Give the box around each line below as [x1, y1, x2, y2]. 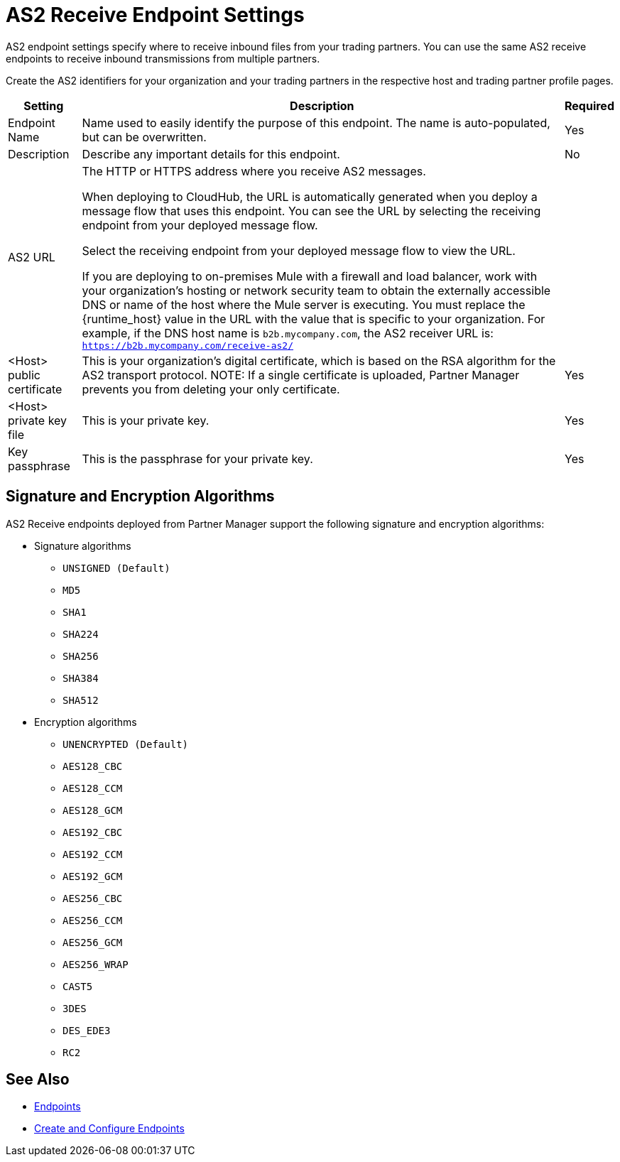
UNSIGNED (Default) [62, 562, 170, 574]
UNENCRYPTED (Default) [62, 738, 189, 750]
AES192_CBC [62, 826, 123, 838]
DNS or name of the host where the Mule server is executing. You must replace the [82, 297, 526, 312]
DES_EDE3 [62, 1024, 111, 1036]
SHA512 [62, 694, 99, 706]
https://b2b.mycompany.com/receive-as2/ [82, 340, 294, 351]
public [8, 367, 40, 382]
